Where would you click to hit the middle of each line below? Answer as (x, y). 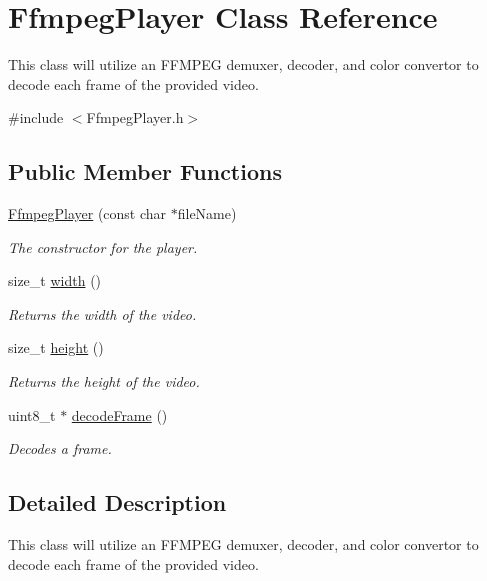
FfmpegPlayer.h (135, 117)
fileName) (207, 213)
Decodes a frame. (60, 448)
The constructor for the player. (103, 246)
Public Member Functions (145, 171)
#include (36, 117)
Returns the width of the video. (102, 313)
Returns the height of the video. (104, 381)
